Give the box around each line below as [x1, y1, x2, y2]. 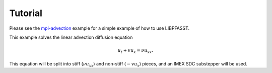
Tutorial [9, 8, 43, 19]
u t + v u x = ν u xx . [117, 48, 154, 54]
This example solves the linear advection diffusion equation [9, 34, 133, 40]
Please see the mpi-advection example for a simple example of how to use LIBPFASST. [9, 25, 190, 31]
